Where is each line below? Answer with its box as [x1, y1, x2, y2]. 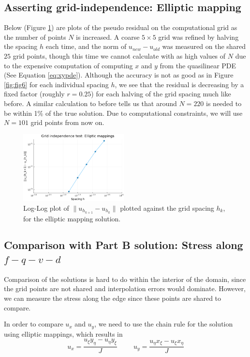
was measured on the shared [162, 41, 246, 51]
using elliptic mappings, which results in [4, 328, 123, 339]
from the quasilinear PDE [160, 60, 236, 70]
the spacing [4, 41, 38, 51]
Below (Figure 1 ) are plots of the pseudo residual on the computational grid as [4, 22, 237, 32]
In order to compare [4, 319, 63, 329]
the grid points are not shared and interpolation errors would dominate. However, [4, 283, 246, 294]
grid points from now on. [30, 117, 104, 127]
